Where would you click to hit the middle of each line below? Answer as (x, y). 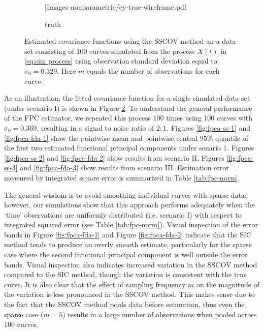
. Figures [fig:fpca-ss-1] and (209, 127)
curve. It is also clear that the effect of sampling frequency (95, 284)
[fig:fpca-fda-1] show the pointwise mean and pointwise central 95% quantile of (126, 138)
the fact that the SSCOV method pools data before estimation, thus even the (124, 304)
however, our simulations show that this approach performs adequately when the (130, 205)
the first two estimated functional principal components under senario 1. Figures (129, 148)
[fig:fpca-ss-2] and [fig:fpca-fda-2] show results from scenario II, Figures (114, 157)
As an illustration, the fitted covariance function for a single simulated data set (127, 98)
